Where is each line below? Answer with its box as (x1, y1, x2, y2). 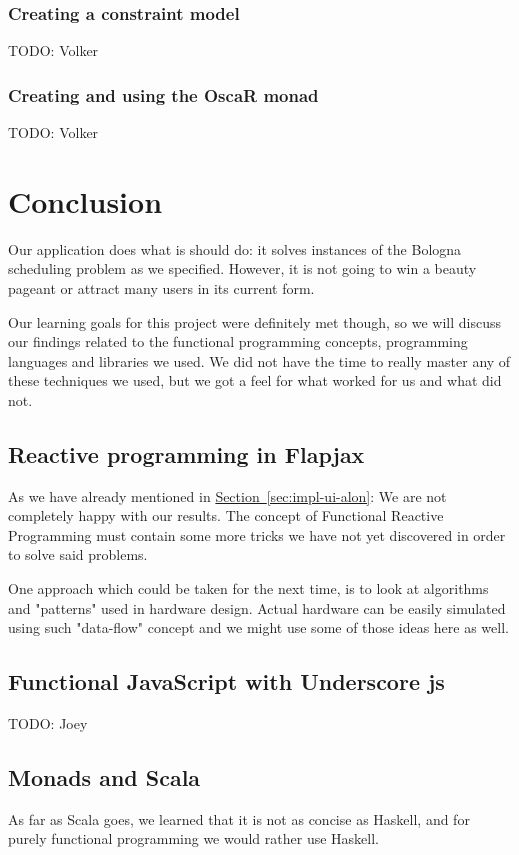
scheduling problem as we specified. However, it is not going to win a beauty (8, 258, 477, 279)
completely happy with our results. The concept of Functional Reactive (8, 505, 444, 526)
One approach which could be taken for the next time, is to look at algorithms (8, 578, 489, 599)
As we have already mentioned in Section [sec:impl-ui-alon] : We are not (8, 485, 447, 506)
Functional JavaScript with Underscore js (8, 666, 445, 697)
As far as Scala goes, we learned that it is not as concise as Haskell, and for (8, 808, 470, 829)
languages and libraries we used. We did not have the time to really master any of (8, 350, 511, 371)
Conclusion (8, 180, 163, 221)
